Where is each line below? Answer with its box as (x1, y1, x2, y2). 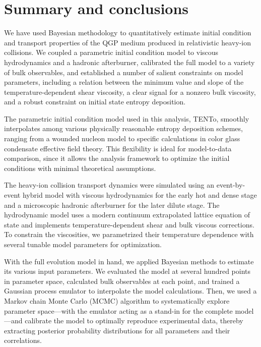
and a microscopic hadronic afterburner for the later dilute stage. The (4, 199, 220, 210)
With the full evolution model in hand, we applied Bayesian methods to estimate (4, 256, 254, 266)
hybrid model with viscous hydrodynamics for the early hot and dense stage (22, 190, 257, 200)
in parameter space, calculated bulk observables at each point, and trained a (4, 275, 240, 286)
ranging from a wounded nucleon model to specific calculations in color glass (4, 133, 240, 144)
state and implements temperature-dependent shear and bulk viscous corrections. (4, 219, 254, 229)
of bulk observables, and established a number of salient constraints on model (4, 67, 243, 77)
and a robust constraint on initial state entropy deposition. (4, 96, 186, 107)
